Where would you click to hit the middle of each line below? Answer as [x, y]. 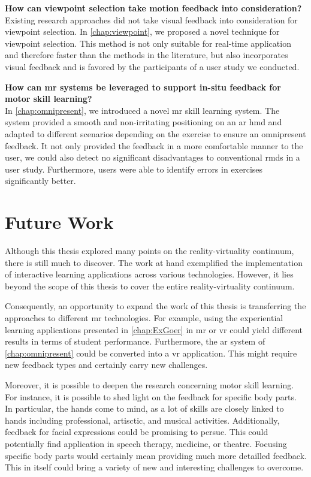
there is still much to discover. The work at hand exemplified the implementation [154, 262]
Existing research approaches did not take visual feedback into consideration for [151, 19]
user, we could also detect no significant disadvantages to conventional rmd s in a [153, 157]
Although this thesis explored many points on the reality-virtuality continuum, [150, 251]
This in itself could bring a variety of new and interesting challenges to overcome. [154, 467]
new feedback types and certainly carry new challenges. [106, 365]
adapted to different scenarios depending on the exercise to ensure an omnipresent [155, 133]
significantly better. [40, 181]
